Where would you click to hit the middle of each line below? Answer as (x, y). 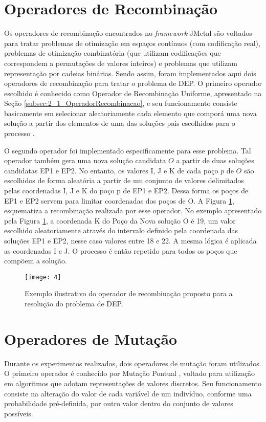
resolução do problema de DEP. (74, 304)
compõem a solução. (36, 261)
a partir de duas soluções (215, 160)
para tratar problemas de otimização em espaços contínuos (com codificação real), (132, 43)
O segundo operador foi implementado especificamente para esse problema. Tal (128, 150)
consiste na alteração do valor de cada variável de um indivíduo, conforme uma (128, 393)
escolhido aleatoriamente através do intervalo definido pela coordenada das (121, 230)
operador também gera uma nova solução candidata (85, 160)
